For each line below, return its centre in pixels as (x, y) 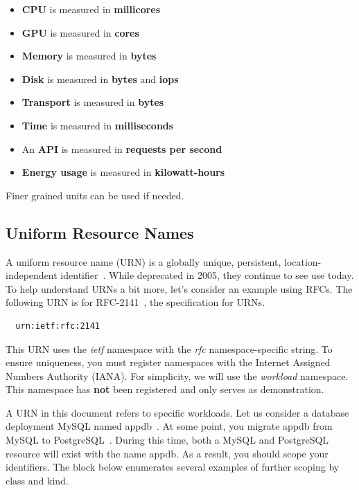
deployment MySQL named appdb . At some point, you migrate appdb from (169, 426)
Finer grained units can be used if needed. (95, 195)
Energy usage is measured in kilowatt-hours (123, 172)
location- (303, 261)
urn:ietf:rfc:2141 (58, 326)
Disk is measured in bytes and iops (100, 79)
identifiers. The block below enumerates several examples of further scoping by (173, 467)
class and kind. (37, 480)
